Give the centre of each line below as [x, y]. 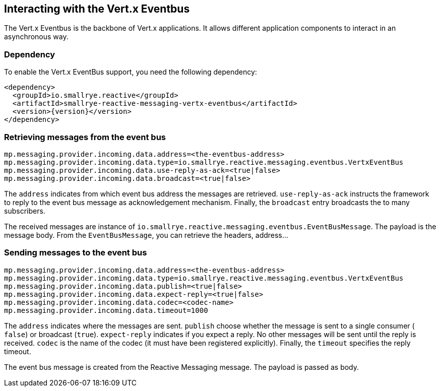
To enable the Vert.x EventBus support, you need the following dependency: [131, 72]
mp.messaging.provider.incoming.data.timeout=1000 [106, 310]
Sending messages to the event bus [76, 253]
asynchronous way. [36, 37]
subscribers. [25, 211]
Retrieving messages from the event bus [85, 137]
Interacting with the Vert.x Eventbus [97, 9]
